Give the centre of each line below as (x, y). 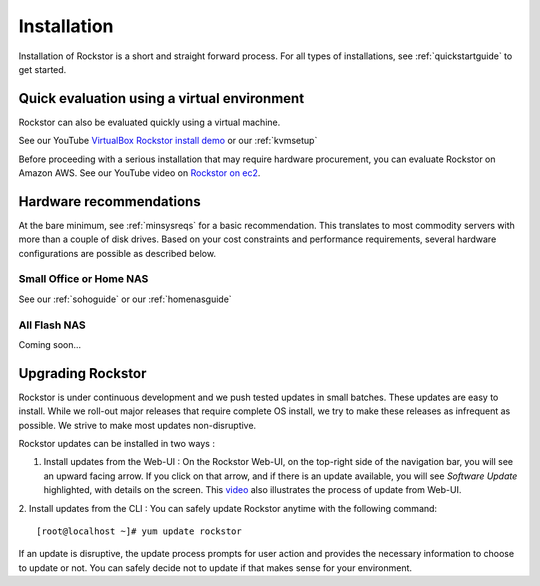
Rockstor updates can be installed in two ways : (116, 444)
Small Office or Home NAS (83, 279)
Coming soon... (50, 344)
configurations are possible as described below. (117, 253)
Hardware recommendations (109, 201)
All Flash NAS (52, 325)
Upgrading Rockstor (82, 373)
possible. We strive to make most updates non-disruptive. (137, 425)
